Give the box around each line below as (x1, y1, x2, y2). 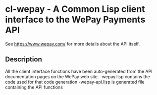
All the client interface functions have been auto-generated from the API (5, 68, 153, 74)
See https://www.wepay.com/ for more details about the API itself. (5, 41, 140, 47)
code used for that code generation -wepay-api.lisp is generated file (5, 79, 145, 85)
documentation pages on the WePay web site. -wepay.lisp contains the (5, 73, 150, 80)
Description (5, 55, 42, 64)
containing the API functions (5, 84, 63, 90)
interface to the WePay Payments (5, 14, 146, 25)
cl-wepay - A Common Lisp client (5, 3, 145, 15)
